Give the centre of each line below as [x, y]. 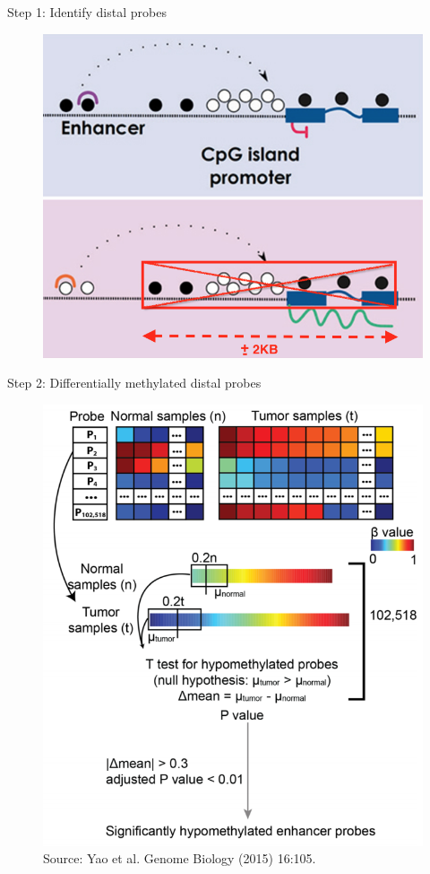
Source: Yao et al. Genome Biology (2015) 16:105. [180, 858]
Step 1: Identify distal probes [87, 12]
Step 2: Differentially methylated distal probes [134, 383]
